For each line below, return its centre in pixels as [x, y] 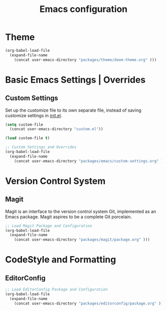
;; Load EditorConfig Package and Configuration [56, 290]
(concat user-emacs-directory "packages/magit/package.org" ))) [82, 240]
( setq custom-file [24, 125]
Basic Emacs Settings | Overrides [75, 79]
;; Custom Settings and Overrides [41, 147]
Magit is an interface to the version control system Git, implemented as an [81, 211]
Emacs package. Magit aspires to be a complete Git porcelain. [69, 217]
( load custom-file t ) [28, 138]
